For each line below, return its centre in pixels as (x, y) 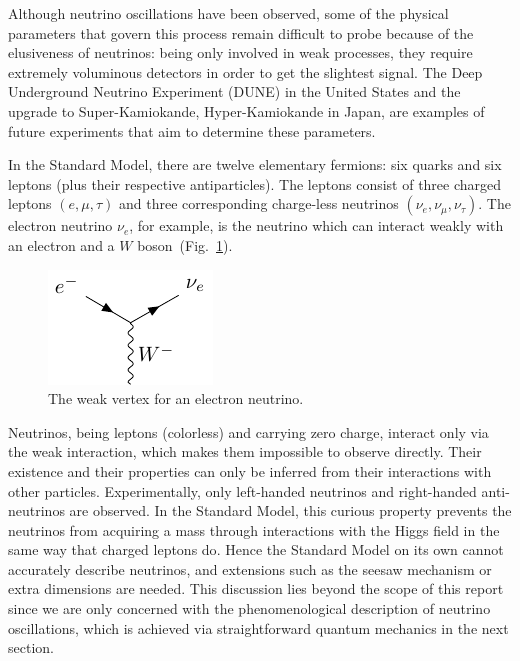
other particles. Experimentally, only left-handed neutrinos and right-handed (242, 490)
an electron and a (61, 244)
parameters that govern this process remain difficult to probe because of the (241, 32)
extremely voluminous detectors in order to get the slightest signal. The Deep (245, 71)
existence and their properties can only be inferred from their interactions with (250, 470)
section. (31, 647)
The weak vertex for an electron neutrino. (176, 398)
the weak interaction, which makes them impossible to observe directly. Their (245, 451)
